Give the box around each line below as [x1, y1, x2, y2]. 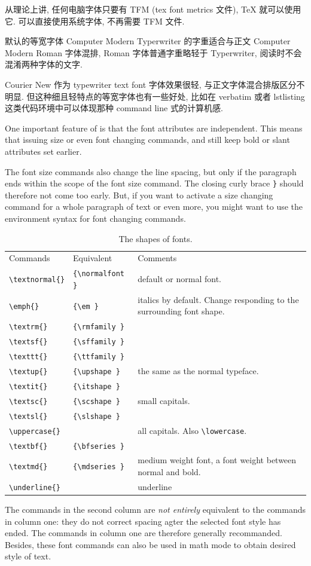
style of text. [5, 550, 51, 562]
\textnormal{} [9, 276, 65, 284]
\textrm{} [9, 323, 48, 332]
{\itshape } [73, 382, 120, 391]
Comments [138, 252, 177, 264]
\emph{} [9, 302, 39, 311]
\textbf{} [9, 442, 48, 451]
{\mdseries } [73, 463, 124, 472]
